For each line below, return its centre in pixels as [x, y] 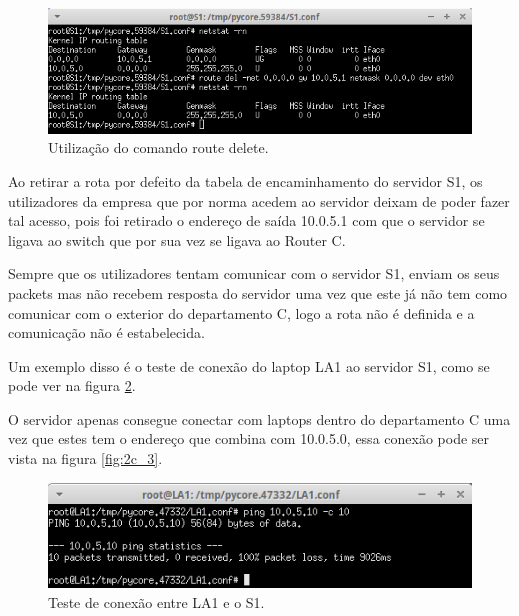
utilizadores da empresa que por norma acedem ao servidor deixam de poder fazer [259, 200]
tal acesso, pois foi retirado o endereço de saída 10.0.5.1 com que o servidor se [246, 220]
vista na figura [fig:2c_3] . [85, 458]
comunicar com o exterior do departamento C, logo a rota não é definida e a [241, 312]
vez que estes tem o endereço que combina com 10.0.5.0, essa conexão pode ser [249, 438]
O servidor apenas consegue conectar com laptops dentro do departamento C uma [259, 418]
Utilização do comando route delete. [158, 147]
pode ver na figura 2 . [72, 385]
